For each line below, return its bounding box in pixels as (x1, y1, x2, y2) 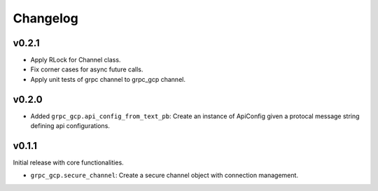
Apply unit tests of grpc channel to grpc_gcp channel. (30, 75, 185, 83)
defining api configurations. (30, 122, 110, 130)
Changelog (13, 10, 78, 26)
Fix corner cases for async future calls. (30, 65, 143, 73)
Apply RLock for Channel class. (30, 56, 121, 64)
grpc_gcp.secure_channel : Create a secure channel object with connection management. (30, 171, 299, 180)
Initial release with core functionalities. (13, 158, 124, 167)
